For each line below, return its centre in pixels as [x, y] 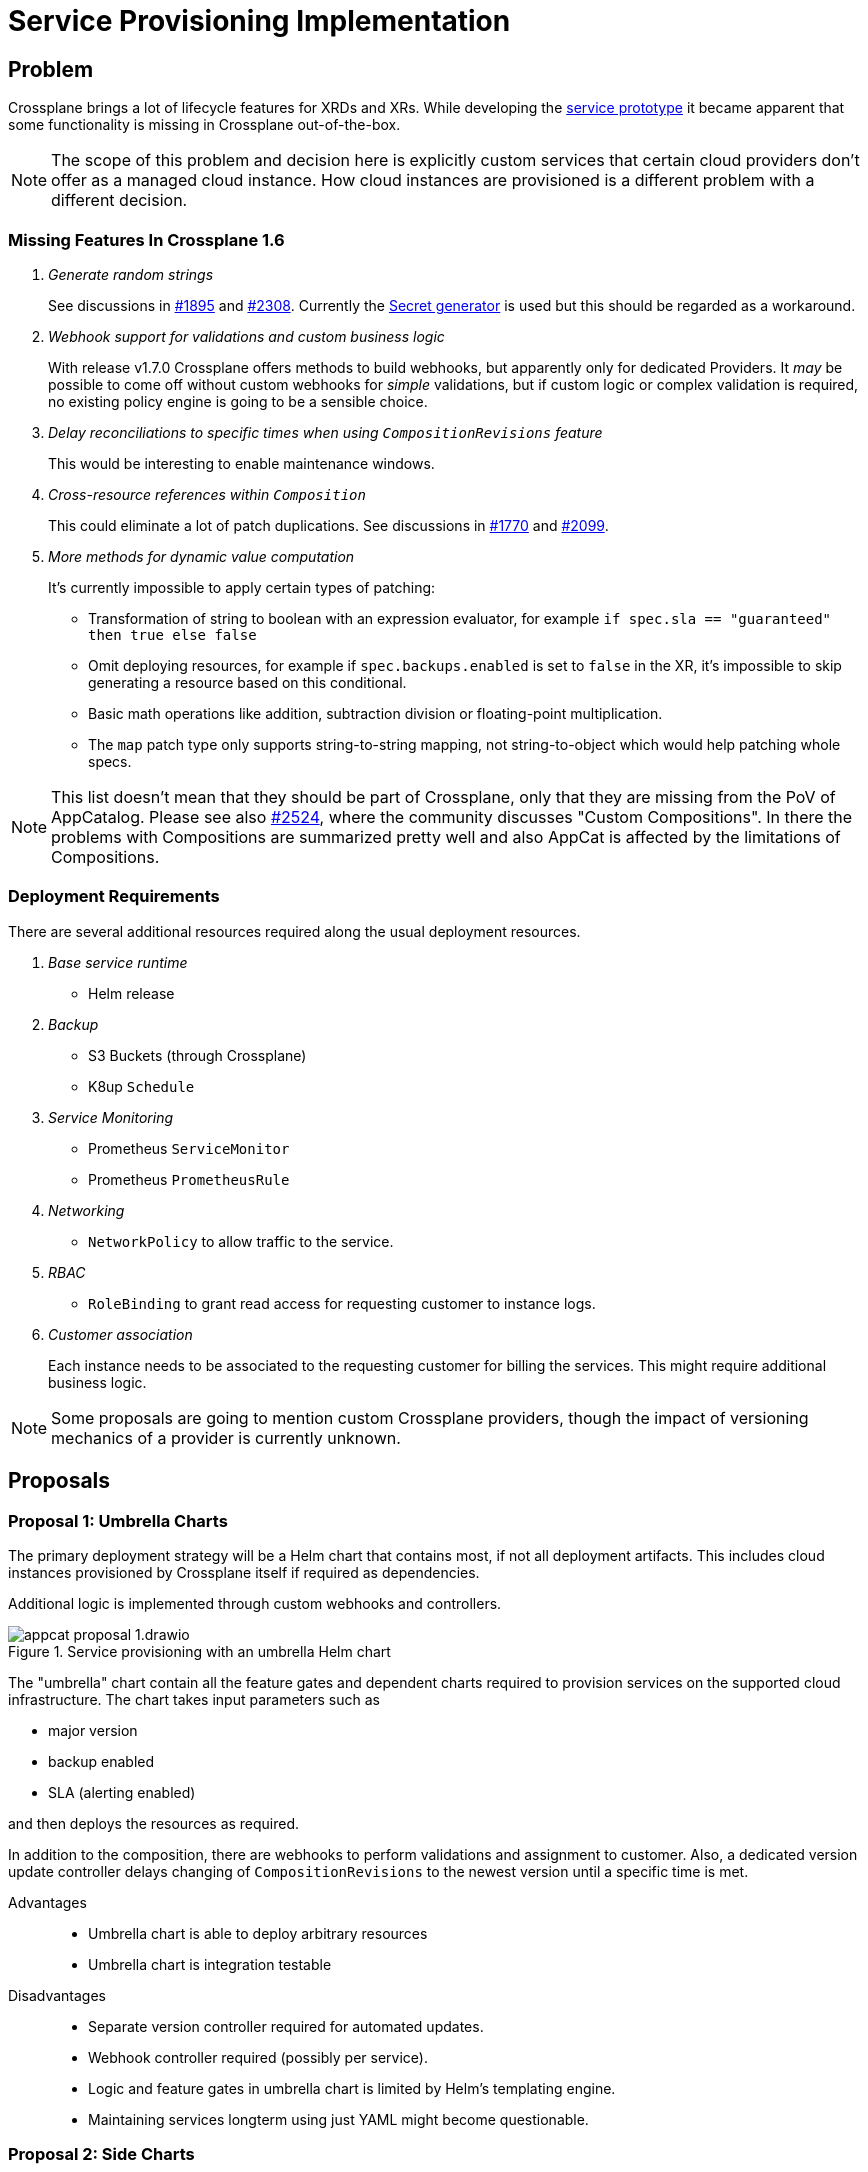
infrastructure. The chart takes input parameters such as [194, 1699]
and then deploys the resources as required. [154, 1823]
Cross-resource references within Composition [207, 494]
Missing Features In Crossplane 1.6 [146, 239]
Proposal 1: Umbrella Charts [118, 1520]
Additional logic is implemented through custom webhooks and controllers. [255, 1603]
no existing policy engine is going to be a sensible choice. [238, 401]
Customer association [120, 1334]
